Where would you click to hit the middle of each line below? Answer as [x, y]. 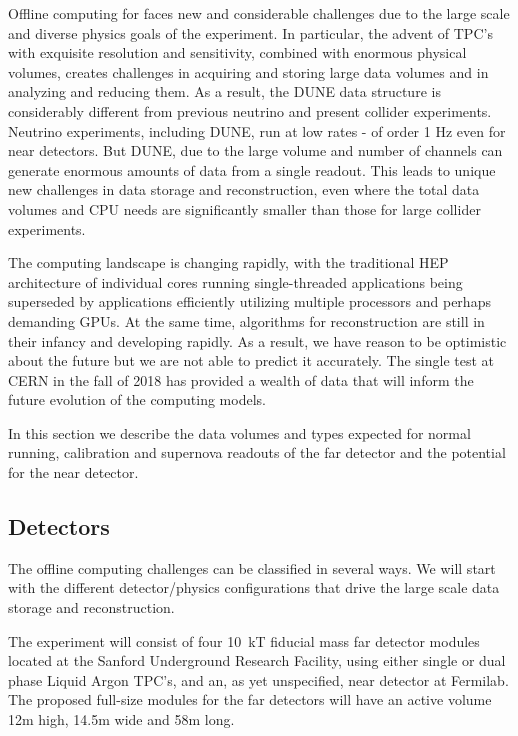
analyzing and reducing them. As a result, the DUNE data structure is [224, 91]
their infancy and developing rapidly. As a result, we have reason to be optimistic [257, 340]
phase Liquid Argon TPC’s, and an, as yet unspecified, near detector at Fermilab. [258, 679]
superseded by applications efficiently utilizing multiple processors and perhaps [249, 301]
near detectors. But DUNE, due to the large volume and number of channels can [255, 150]
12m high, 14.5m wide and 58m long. [121, 719]
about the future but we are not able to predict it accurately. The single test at [251, 360]
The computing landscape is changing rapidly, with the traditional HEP [228, 262]
